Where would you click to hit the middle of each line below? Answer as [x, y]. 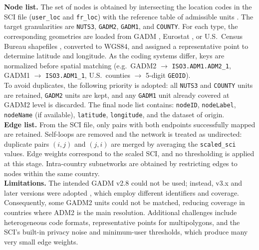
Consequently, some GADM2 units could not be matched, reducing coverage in [125, 202]
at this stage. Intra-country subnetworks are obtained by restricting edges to [121, 163]
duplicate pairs [27, 143]
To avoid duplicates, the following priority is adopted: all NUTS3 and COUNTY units [129, 85]
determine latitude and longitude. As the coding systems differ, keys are [114, 56]
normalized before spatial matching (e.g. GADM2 [80, 65]
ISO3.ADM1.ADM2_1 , [201, 65]
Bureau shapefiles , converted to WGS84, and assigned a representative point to [126, 46]
